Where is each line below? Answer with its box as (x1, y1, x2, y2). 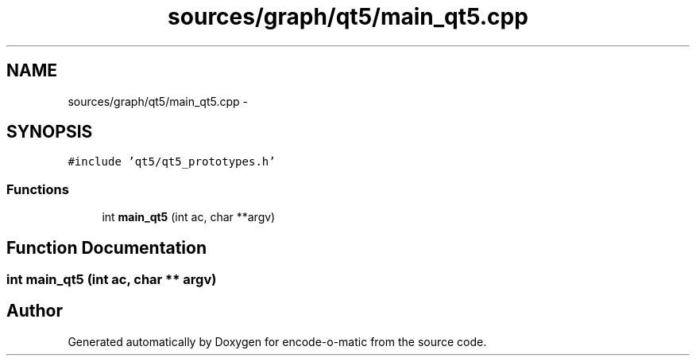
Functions (6, 181, 69, 197)
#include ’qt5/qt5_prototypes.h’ (68, 155, 276, 169)
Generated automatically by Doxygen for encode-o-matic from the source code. (68, 334, 487, 348)
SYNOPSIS (6, 122, 93, 142)
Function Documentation (6, 237, 207, 258)
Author (6, 301, 63, 321)
